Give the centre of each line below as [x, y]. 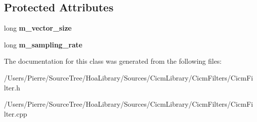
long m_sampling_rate [43, 44]
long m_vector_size [38, 28]
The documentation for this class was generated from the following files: [113, 61]
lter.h [12, 87]
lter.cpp [16, 113]
